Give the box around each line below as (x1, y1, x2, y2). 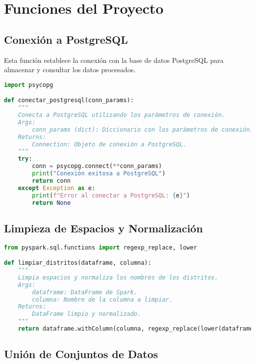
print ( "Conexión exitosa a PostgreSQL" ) (32, 170, 166, 177)
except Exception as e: (18, 184, 96, 192)
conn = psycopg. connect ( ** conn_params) (32, 163, 162, 170)
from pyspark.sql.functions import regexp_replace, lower (4, 244, 197, 251)
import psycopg (4, 81, 53, 88)
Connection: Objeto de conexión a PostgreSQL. (32, 140, 187, 148)
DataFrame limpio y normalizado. (32, 310, 141, 318)
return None (32, 199, 71, 206)
